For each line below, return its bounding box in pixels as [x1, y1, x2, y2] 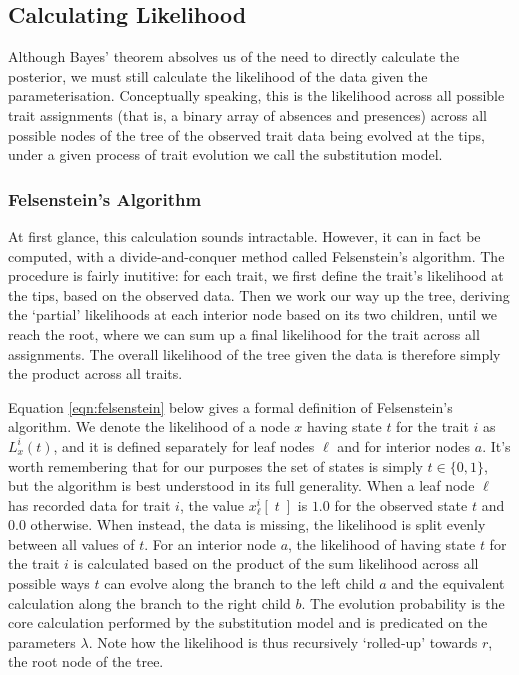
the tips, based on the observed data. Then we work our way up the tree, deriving [8, 284, 510, 305]
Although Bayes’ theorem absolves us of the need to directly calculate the [8, 46, 460, 67]
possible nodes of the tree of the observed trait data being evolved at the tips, [8, 124, 485, 145]
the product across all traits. [8, 363, 183, 384]
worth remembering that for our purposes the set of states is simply [8, 455, 423, 476]
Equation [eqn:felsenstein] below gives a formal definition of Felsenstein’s [8, 396, 453, 417]
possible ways [8, 573, 90, 594]
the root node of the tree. [8, 651, 164, 672]
